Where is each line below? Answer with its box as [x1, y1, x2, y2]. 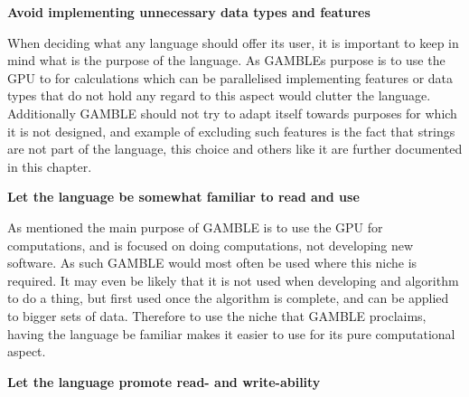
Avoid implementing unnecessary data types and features [7, 3, 371, 21]
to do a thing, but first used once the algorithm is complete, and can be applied [7, 288, 449, 307]
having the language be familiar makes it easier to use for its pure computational [7, 324, 455, 343]
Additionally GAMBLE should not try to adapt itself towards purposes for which [7, 103, 457, 122]
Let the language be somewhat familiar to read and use [7, 187, 360, 206]
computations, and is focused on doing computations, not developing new [7, 235, 414, 254]
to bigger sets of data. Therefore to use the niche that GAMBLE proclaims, [7, 306, 427, 325]
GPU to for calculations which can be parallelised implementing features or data [7, 68, 454, 87]
